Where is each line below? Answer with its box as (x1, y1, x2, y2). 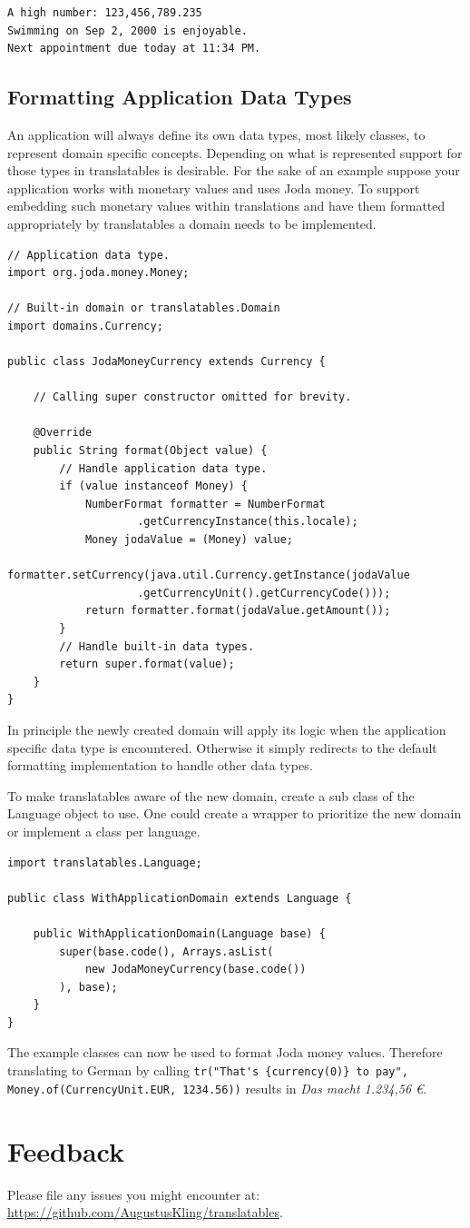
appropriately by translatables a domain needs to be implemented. (7, 213, 377, 233)
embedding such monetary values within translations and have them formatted (7, 196, 446, 215)
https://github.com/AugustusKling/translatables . (7, 1203, 283, 1222)
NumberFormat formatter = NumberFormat (84, 497, 326, 510)
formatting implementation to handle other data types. (7, 756, 313, 775)
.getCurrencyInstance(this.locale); (137, 515, 358, 529)
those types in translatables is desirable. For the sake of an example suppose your (7, 161, 460, 180)
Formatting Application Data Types (7, 83, 352, 111)
